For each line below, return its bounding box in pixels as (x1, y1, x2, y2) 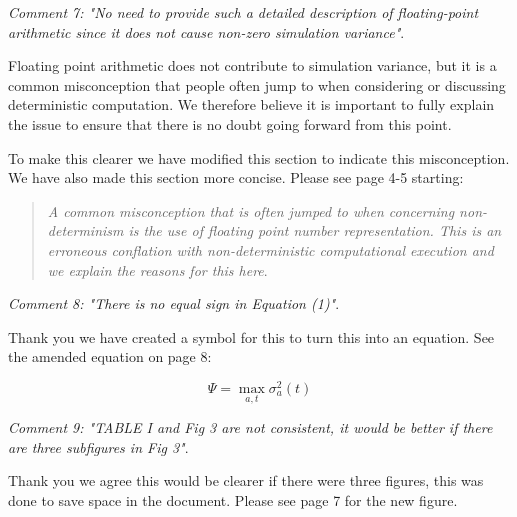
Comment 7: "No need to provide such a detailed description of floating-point (8, 2, 479, 22)
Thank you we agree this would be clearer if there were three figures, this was (8, 470, 484, 491)
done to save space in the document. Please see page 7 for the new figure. (8, 489, 458, 510)
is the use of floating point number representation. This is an (128, 220, 502, 241)
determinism (47, 220, 124, 241)
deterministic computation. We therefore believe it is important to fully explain (8, 94, 495, 115)
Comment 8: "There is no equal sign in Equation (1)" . (8, 293, 340, 314)
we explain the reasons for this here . (47, 259, 268, 280)
